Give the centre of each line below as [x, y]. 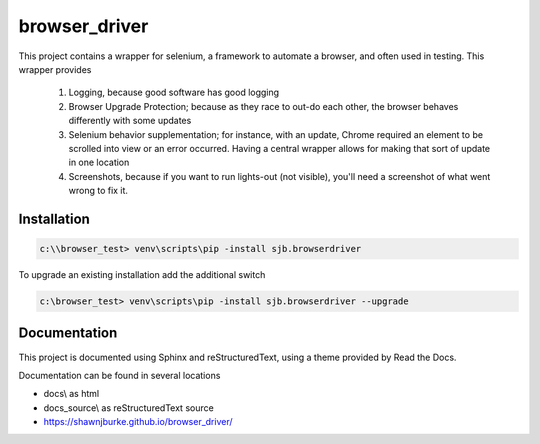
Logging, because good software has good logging [174, 92]
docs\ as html [71, 394]
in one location [99, 162]
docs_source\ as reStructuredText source [128, 407]
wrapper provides [55, 69]
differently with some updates [130, 121]
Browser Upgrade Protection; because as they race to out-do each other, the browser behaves [263, 106]
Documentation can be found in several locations [119, 375]
